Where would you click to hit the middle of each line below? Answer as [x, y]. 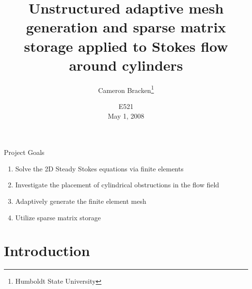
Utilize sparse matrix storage [58, 217]
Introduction [47, 251]
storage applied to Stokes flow [126, 46]
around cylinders [126, 65]
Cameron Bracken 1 [126, 89]
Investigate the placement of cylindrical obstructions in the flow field [117, 185]
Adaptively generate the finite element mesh [81, 201]
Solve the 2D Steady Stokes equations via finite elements [99, 168]
